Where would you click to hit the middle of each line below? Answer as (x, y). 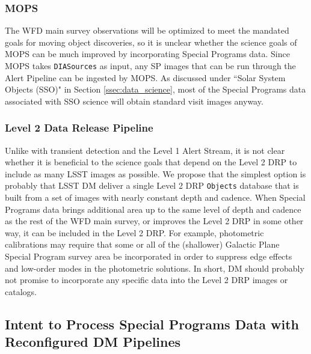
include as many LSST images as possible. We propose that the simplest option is (155, 173)
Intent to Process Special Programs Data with (152, 324)
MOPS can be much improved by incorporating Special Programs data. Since (147, 54)
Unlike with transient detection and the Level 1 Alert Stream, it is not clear (145, 150)
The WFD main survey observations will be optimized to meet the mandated (147, 30)
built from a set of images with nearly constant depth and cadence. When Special (155, 197)
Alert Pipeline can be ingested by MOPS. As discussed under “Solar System (145, 77)
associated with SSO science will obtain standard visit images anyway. (134, 101)
